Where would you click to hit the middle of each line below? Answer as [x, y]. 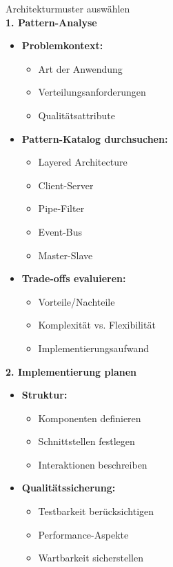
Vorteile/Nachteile [77, 301]
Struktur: [44, 395]
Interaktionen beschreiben [93, 464]
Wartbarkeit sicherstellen [91, 558]
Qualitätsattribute [77, 115]
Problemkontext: [62, 45]
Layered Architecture [83, 162]
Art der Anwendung [80, 68]
